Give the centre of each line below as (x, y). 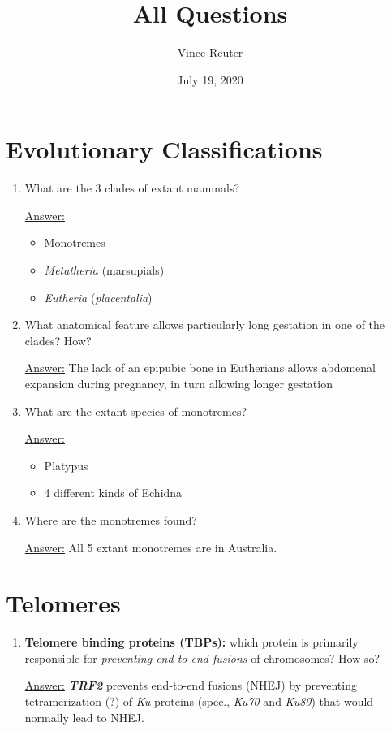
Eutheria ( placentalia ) (98, 297)
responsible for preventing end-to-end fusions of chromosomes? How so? (202, 657)
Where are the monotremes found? (111, 519)
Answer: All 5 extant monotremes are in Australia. (151, 547)
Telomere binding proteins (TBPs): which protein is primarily (191, 642)
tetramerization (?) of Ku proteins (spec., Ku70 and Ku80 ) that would (199, 701)
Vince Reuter (210, 52)
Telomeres (63, 603)
